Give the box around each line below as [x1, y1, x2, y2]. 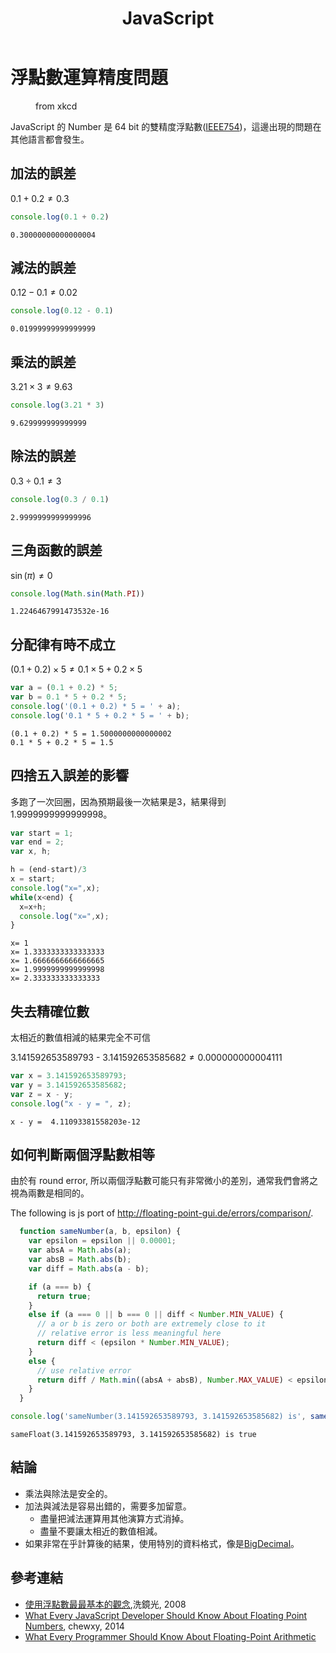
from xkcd [35, 100, 78, 112]
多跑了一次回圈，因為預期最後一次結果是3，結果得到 [10, 795, 227, 807]
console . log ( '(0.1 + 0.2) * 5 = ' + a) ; [10, 701, 182, 711]
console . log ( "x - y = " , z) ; [10, 1098, 132, 1109]
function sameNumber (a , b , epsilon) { [19, 1227, 182, 1237]
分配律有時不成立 [10, 636, 116, 653]
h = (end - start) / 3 [10, 865, 87, 875]
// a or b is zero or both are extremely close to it [36, 1319, 267, 1329]
